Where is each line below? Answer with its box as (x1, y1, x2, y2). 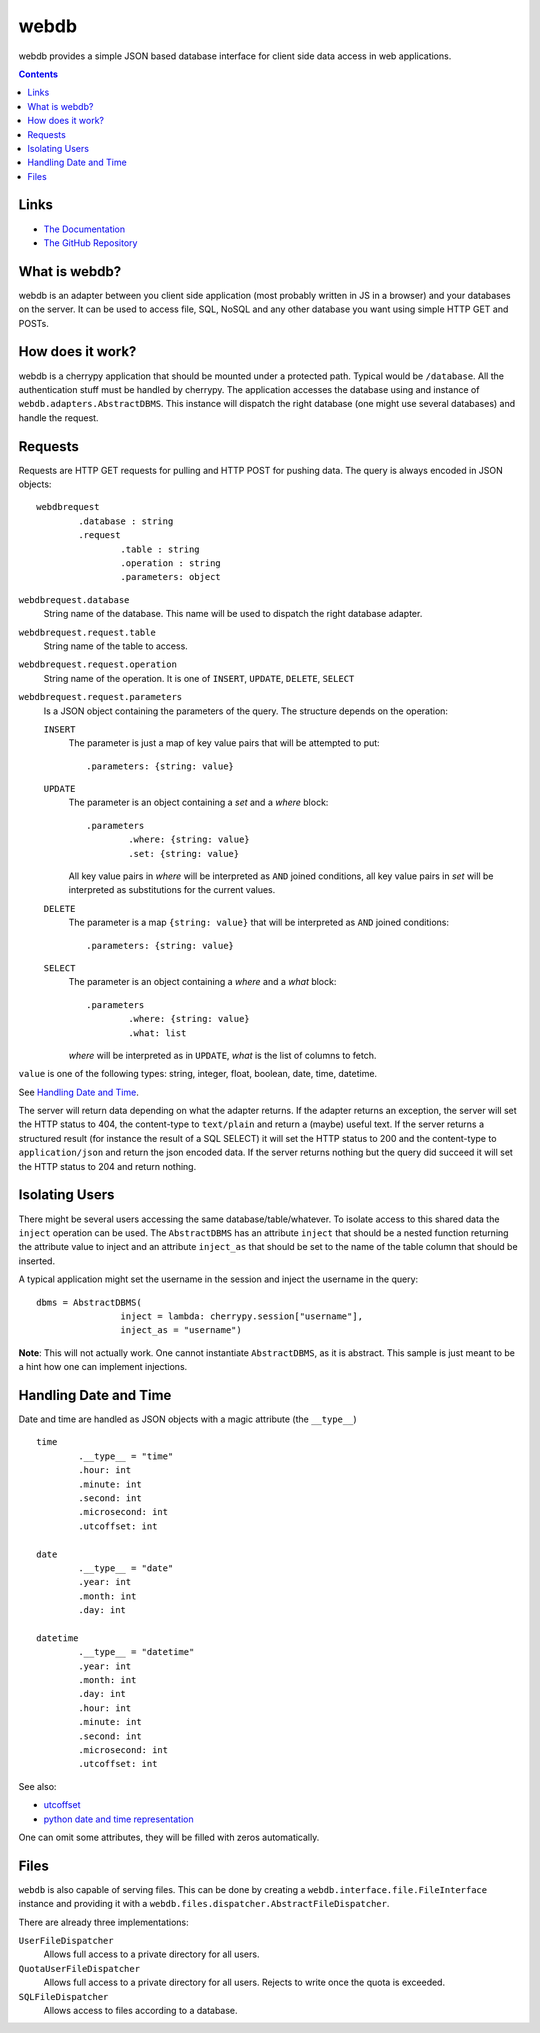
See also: (18, 1780, 57, 1792)
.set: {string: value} (128, 848, 240, 859)
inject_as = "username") (120, 1325, 242, 1336)
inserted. (18, 1255, 55, 1267)
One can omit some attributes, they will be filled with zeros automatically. (18, 1831, 320, 1843)
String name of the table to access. (43, 640, 189, 652)
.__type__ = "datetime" (78, 1646, 195, 1658)
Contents (18, 68, 59, 80)
